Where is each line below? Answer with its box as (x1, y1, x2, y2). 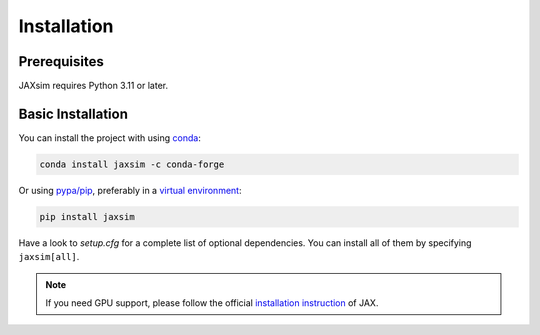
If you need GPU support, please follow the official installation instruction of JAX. (45, 297, 379, 309)
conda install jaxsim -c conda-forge (39, 158, 225, 170)
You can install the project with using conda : (18, 131, 202, 144)
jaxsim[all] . (18, 251, 80, 263)
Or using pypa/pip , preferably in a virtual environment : (18, 184, 242, 196)
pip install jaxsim (39, 211, 135, 222)
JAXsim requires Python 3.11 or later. (18, 80, 169, 92)
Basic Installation (18, 105, 129, 122)
